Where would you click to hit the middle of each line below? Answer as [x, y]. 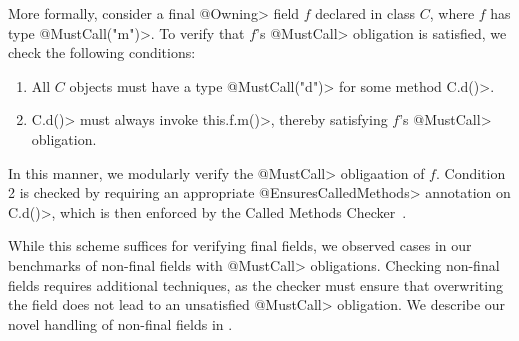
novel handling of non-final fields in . [120, 323]
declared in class [365, 13]
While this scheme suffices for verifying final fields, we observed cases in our [240, 245]
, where [452, 13]
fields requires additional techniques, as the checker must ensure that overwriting [255, 284]
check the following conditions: [102, 52]
